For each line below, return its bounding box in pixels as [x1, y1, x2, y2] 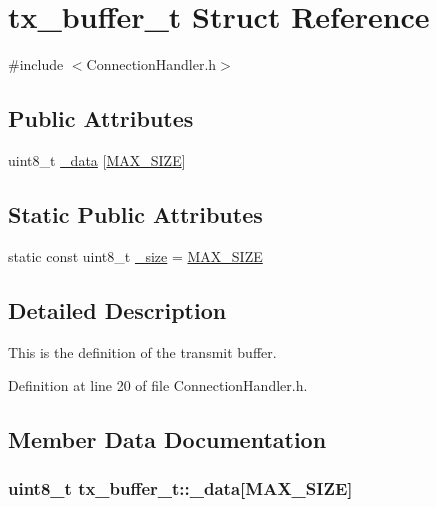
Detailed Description [8, 294, 227, 325]
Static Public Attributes [8, 198, 263, 229]
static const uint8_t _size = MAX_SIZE [8, 245, 263, 266]
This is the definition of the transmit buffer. [8, 341, 277, 362]
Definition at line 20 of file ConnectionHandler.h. [8, 375, 308, 396]
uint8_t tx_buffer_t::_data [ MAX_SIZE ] [8, 476, 353, 501]
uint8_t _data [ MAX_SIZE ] [8, 149, 186, 170]
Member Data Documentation [8, 424, 327, 455]
